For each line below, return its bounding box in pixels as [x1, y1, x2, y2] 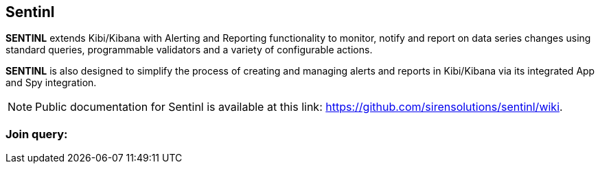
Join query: [5, 127, 68, 141]
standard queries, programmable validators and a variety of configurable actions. [5, 44, 373, 56]
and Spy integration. [5, 77, 97, 89]
